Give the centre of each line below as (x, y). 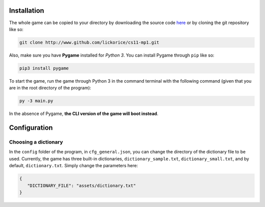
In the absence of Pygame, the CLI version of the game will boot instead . (84, 114)
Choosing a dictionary (36, 142)
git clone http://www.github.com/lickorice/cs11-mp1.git (89, 42)
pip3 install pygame (44, 68)
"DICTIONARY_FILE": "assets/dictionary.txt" (81, 185)
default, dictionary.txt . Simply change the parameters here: (74, 166)
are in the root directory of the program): (50, 88)
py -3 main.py (36, 101)
